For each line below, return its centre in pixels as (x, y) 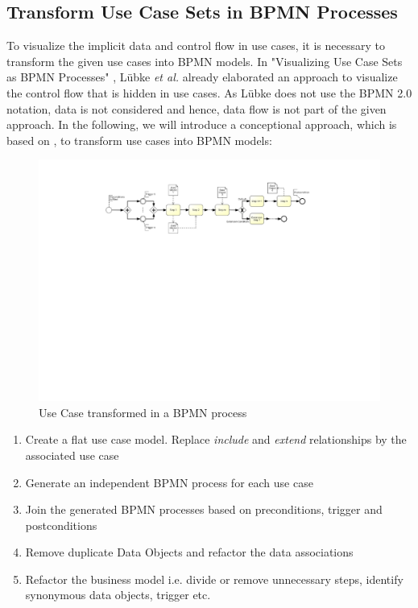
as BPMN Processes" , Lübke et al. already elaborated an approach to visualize (202, 77)
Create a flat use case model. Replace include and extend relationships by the (216, 439)
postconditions (61, 525)
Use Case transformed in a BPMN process (143, 412)
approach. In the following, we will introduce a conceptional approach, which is (202, 124)
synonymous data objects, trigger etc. (118, 595)
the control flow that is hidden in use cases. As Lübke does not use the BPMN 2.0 (209, 92)
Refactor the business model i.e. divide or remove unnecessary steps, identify (214, 579)
